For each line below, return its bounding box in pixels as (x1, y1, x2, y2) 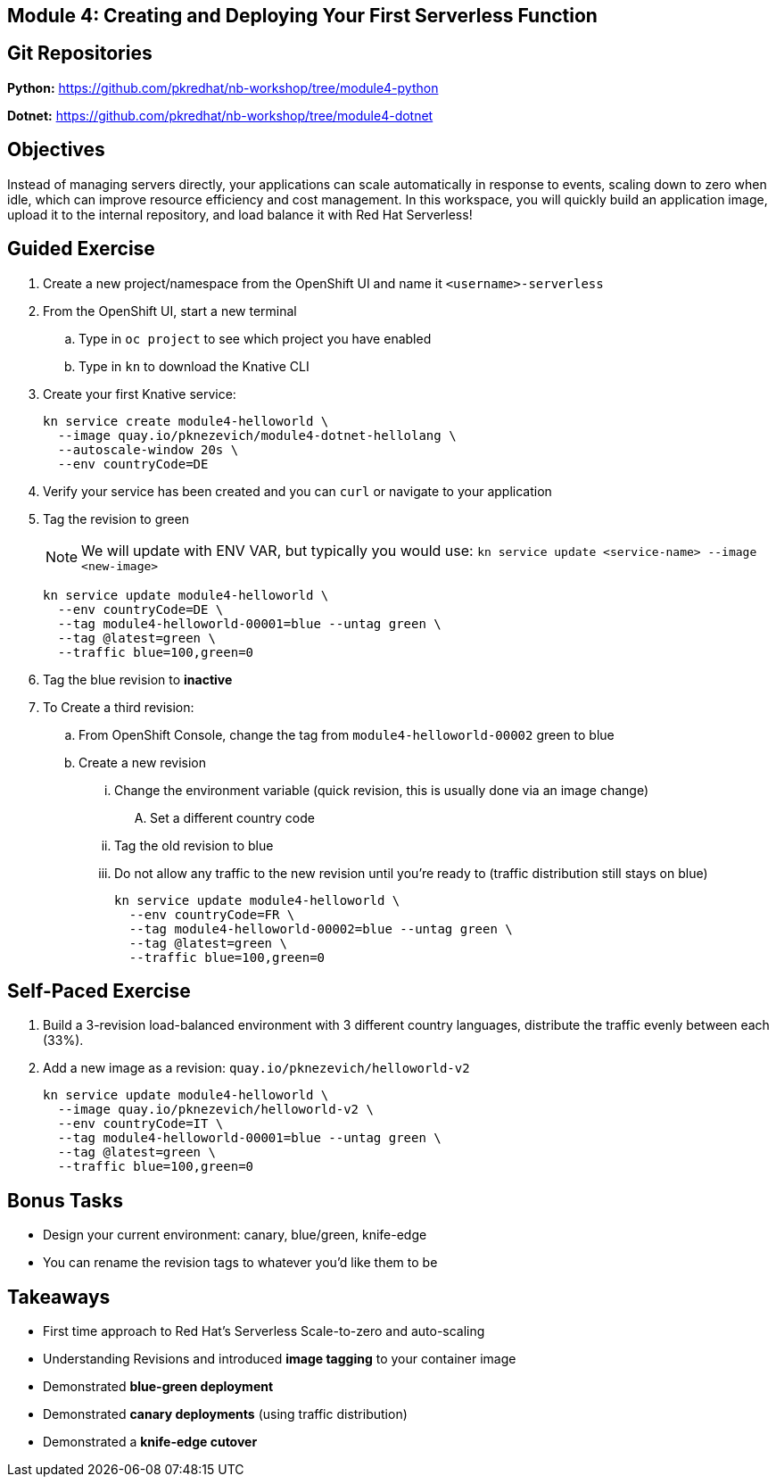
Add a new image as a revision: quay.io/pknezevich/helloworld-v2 (43, 1060, 470, 1076)
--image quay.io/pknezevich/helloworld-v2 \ (57, 1102, 374, 1117)
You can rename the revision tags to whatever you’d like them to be (43, 1255, 438, 1271)
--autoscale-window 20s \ (57, 442, 239, 457)
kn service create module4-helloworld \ (43, 413, 329, 428)
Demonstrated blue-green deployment (43, 1379, 274, 1395)
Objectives (7, 138, 105, 162)
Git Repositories (7, 42, 153, 65)
